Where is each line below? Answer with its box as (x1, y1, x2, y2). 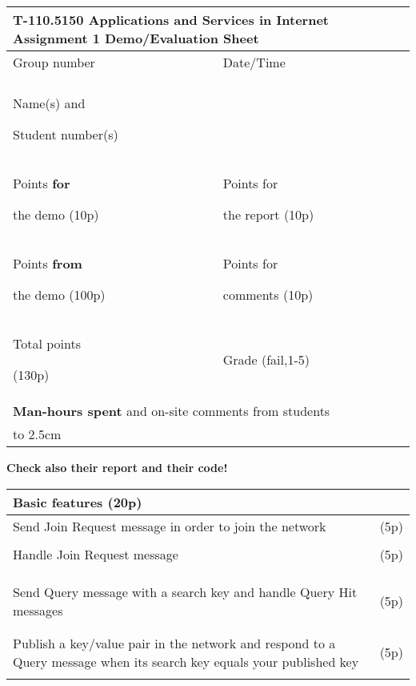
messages (13, 600, 63, 619)
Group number (13, 53, 95, 71)
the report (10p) (222, 205, 314, 224)
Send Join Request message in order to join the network (13, 516, 326, 535)
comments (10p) (222, 285, 314, 304)
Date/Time (222, 53, 286, 71)
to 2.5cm (13, 425, 62, 443)
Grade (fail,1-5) (222, 349, 310, 369)
